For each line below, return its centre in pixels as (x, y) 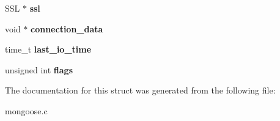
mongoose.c (26, 110)
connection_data (67, 28)
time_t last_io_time (48, 49)
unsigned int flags (39, 69)
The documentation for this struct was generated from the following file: (140, 90)
